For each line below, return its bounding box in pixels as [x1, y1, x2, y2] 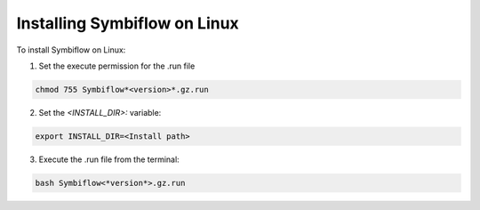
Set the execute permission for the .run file [38, 61, 196, 71]
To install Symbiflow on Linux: [16, 44, 126, 55]
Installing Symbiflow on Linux [16, 13, 239, 33]
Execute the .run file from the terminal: [38, 154, 180, 165]
